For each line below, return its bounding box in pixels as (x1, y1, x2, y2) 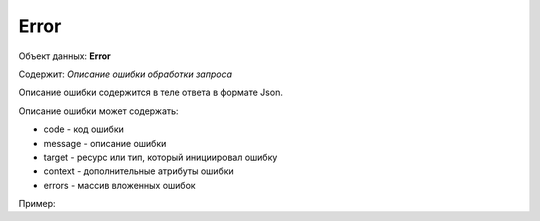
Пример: (18, 198, 56, 210)
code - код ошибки (43, 123, 124, 135)
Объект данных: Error (18, 50, 112, 62)
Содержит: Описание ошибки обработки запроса (18, 68, 233, 80)
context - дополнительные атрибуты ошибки (43, 165, 234, 177)
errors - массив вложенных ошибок (43, 179, 196, 191)
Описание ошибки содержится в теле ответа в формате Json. (18, 86, 284, 99)
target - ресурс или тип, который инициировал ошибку (43, 151, 278, 163)
